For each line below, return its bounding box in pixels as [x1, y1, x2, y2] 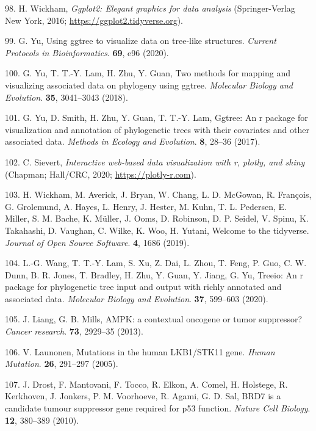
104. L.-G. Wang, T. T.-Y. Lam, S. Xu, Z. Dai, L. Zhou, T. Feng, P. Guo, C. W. [5, 256, 307, 269]
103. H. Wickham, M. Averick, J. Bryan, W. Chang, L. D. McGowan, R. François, [5, 188, 312, 201]
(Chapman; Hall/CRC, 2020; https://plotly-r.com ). [5, 167, 196, 180]
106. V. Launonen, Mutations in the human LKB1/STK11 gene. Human [5, 345, 275, 358]
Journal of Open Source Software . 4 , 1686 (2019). [5, 236, 190, 248]
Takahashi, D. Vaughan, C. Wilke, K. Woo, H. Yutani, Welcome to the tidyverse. [5, 223, 309, 236]
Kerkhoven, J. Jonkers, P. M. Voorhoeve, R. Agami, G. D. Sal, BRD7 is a [5, 389, 281, 402]
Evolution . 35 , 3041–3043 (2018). [5, 90, 128, 103]
